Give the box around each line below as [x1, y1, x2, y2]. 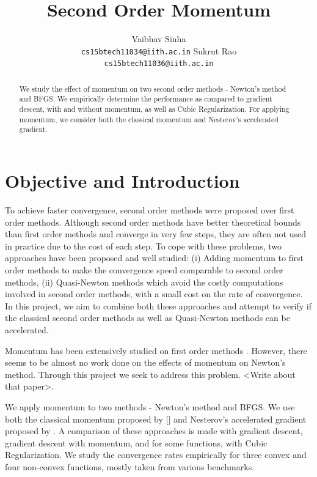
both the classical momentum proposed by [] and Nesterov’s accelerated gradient [5, 412, 307, 425]
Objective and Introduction [5, 168, 240, 193]
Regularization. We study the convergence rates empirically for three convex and [5, 448, 307, 461]
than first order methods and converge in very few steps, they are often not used [5, 227, 306, 240]
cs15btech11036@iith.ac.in [104, 59, 214, 68]
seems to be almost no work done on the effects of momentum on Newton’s [5, 356, 286, 369]
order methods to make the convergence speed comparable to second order [5, 264, 283, 276]
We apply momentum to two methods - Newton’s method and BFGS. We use [5, 400, 295, 413]
